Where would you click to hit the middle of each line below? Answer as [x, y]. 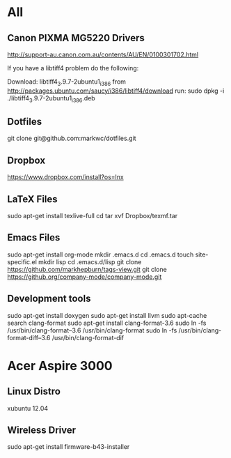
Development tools [49, 299]
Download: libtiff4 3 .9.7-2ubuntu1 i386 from [67, 82]
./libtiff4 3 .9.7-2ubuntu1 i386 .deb [51, 99]
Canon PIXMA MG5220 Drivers [76, 38]
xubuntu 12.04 [28, 408]
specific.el [22, 261]
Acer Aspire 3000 [60, 366]
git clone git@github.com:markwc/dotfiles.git [72, 138]
